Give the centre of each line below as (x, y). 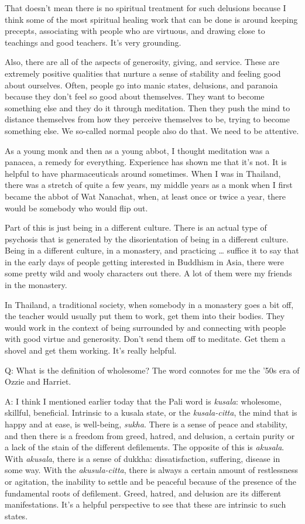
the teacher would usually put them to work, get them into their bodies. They (145, 316)
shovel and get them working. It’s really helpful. (91, 350)
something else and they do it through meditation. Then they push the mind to (148, 107)
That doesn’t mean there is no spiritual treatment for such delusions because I (145, 8)
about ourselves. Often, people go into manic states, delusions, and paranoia (141, 85)
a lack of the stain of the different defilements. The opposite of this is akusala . (145, 447)
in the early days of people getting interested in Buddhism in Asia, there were (145, 261)
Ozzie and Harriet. (38, 381)
